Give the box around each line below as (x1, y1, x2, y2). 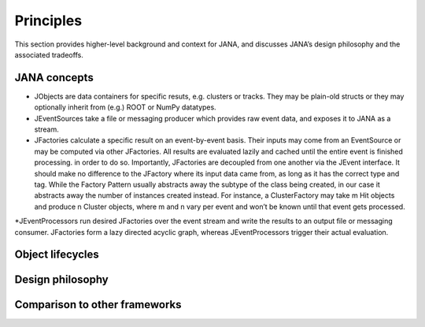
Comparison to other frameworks (14, 298, 182, 311)
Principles (14, 12, 83, 29)
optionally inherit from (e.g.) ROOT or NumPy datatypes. (34, 102, 216, 112)
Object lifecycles (14, 248, 99, 262)
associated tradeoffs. (14, 50, 84, 59)
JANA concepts (14, 71, 94, 84)
